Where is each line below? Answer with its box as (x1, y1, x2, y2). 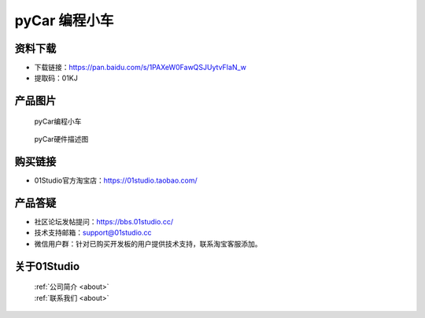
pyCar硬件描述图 (34, 135, 89, 144)
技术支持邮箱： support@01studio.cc (34, 228, 152, 238)
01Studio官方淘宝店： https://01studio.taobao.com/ (34, 176, 198, 185)
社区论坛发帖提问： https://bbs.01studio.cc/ (34, 217, 173, 227)
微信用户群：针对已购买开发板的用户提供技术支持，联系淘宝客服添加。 (34, 238, 262, 248)
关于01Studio (14, 260, 80, 273)
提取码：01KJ (34, 73, 78, 83)
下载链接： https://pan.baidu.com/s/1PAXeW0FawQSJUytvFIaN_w (34, 63, 247, 72)
